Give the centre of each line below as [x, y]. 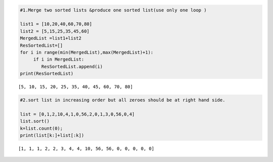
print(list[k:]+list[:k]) [52, 136]
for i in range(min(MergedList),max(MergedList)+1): [87, 52]
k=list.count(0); [41, 128]
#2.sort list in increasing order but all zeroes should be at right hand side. [123, 100]
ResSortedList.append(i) [72, 66]
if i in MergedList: [59, 60]
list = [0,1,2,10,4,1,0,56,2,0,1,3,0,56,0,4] [77, 114]
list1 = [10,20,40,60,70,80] [56, 24]
